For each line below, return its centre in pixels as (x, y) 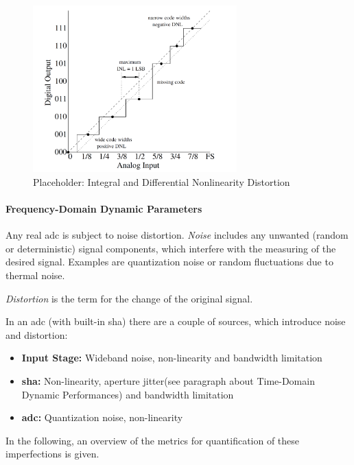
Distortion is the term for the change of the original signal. (129, 298)
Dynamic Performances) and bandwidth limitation (128, 394)
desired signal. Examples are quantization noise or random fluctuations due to (169, 262)
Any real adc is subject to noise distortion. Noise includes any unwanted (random (177, 235)
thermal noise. (35, 275)
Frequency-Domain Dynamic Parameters (104, 208)
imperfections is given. (52, 454)
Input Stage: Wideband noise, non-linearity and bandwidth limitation (172, 358)
